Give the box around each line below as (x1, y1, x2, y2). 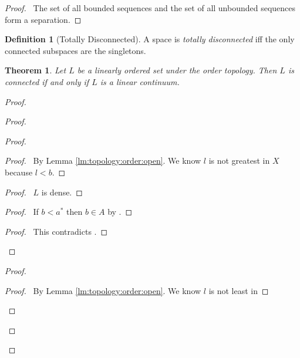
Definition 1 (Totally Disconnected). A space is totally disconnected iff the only (5, 33, 295, 45)
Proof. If (5, 205, 39, 218)
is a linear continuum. (100, 75, 180, 87)
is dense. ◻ (41, 185, 83, 198)
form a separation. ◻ (5, 13, 82, 25)
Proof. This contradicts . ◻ (5, 225, 108, 237)
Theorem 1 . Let (5, 64, 66, 76)
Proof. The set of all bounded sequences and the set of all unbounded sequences (5, 2, 296, 13)
